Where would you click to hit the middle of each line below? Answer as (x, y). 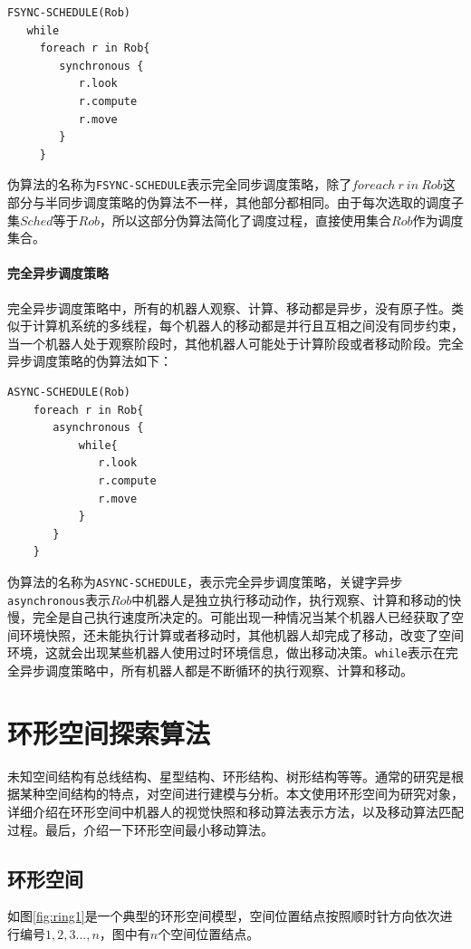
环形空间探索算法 (109, 732)
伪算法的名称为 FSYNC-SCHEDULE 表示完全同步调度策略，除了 (180, 184)
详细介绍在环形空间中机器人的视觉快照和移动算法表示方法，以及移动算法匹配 (235, 811)
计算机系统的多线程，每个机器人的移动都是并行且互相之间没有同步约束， (248, 326)
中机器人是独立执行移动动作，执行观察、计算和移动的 (290, 599)
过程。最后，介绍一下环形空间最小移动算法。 (140, 829)
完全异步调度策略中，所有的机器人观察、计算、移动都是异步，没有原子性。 (229, 307)
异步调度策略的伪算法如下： (90, 361)
